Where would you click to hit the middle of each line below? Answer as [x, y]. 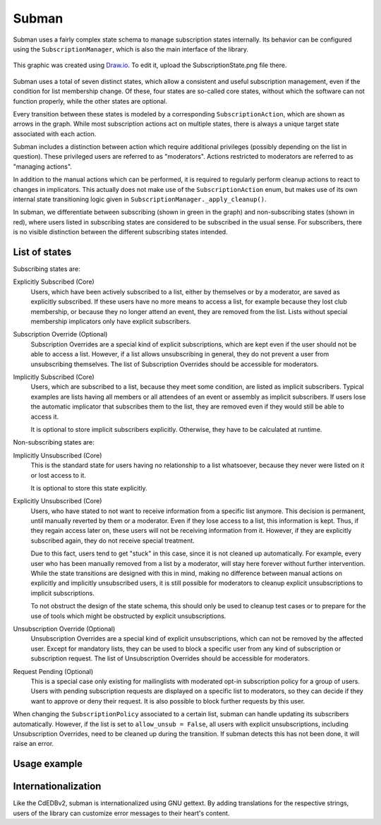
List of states [42, 252]
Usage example [48, 764]
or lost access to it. [58, 475]
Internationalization [57, 787]
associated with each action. [55, 133]
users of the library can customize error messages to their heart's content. [121, 813]
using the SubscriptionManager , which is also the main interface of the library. [131, 49]
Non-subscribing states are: [54, 442]
